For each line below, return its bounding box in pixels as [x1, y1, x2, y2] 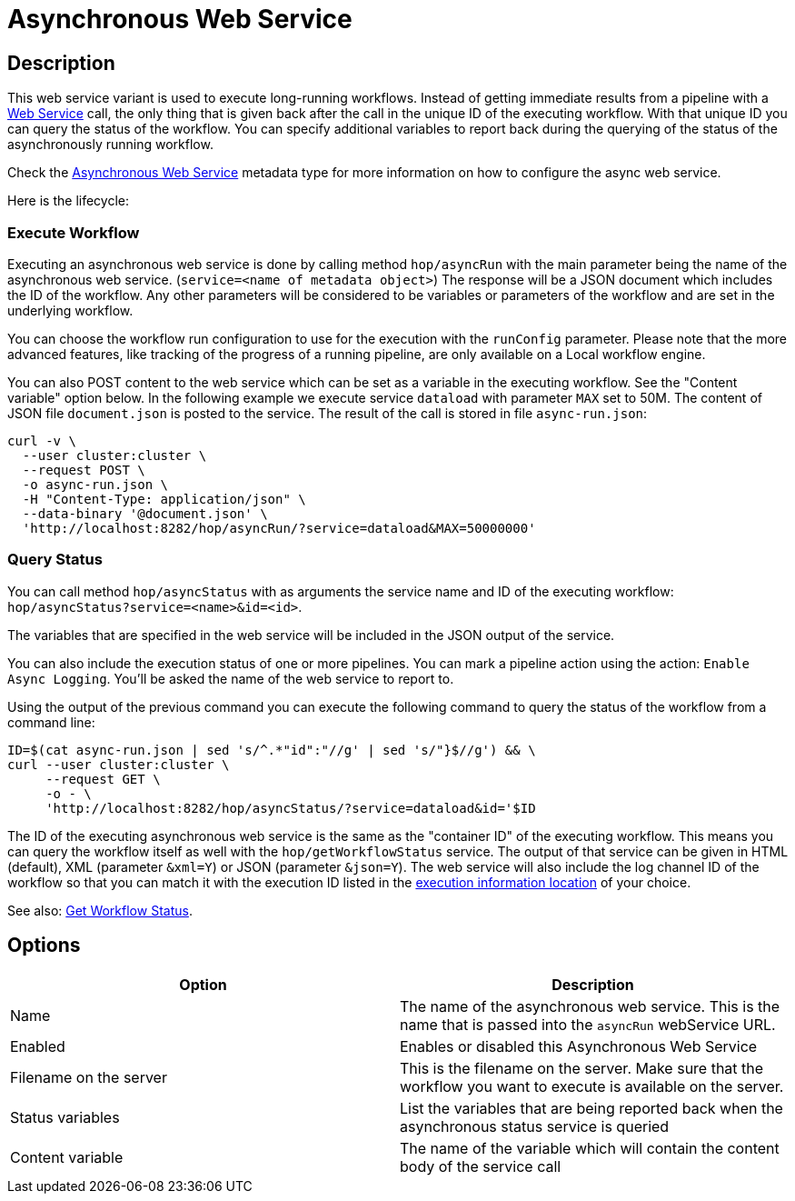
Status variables [10, 1107, 120, 1126]
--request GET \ [45, 771, 161, 786]
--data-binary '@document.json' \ [22, 505, 268, 521]
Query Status [7, 550, 103, 569]
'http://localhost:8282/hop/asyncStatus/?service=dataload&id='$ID [45, 800, 536, 816]
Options [7, 934, 81, 957]
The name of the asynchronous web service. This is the [400, 996, 780, 1016]
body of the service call [400, 1156, 561, 1176]
